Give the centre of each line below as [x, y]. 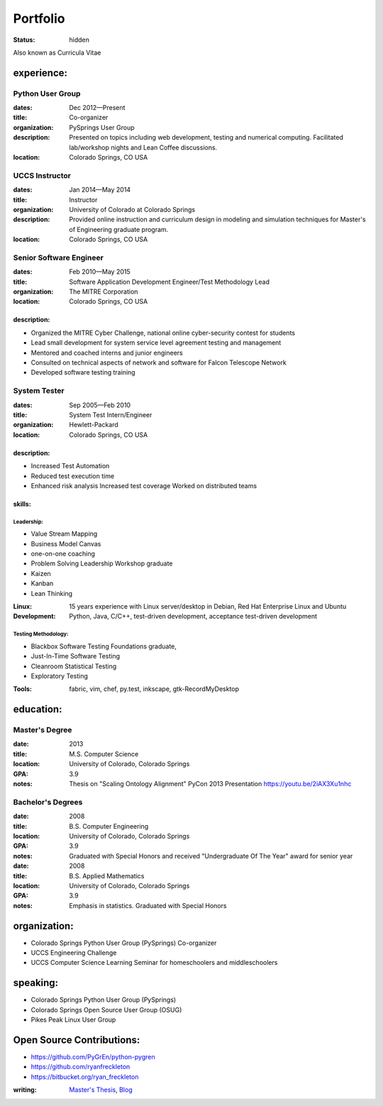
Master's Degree [43, 730]
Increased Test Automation [70, 466]
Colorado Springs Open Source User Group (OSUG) [106, 1010]
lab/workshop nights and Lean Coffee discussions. [143, 147]
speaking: [36, 983]
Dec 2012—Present [97, 108]
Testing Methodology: [41, 634]
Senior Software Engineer [59, 258]
